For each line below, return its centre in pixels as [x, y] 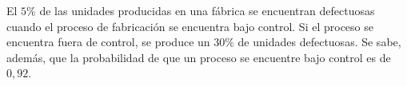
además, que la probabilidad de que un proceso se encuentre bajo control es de [199, 57]
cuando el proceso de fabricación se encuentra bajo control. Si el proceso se [190, 26]
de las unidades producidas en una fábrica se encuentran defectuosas [207, 10]
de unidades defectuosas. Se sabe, [319, 42]
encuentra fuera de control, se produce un [108, 42]
